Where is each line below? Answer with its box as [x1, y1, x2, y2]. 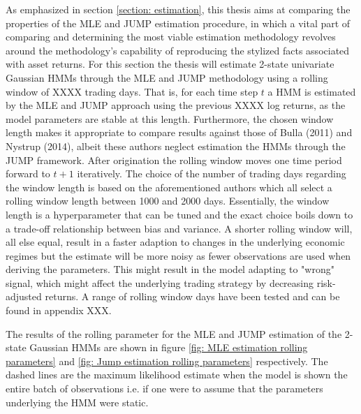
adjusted [6, 289, 42, 304]
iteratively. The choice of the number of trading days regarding [77, 166, 346, 181]
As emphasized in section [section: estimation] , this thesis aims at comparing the [6, 2, 351, 16]
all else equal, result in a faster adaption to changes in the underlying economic [6, 235, 345, 249]
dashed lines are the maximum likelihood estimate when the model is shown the [6, 367, 348, 382]
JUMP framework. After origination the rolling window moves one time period [6, 152, 342, 167]
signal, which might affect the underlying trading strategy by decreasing [6, 275, 314, 290]
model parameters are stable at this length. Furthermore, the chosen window [6, 111, 334, 126]
